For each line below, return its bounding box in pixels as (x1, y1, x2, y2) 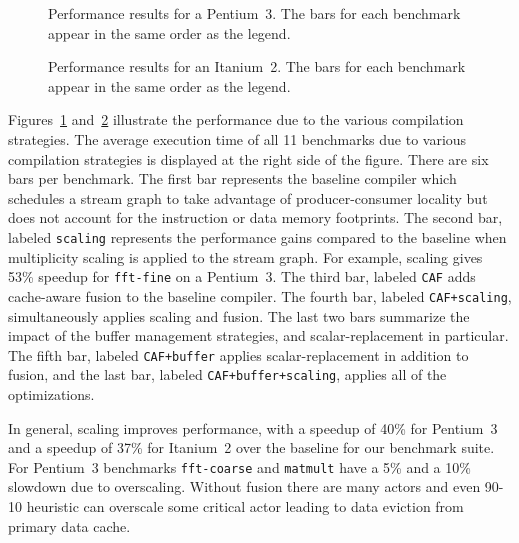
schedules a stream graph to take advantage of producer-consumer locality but (8, 187, 488, 208)
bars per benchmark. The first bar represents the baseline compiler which (8, 168, 457, 189)
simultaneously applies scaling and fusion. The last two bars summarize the (8, 305, 470, 326)
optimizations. (8, 384, 95, 404)
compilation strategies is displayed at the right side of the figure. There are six (8, 148, 489, 169)
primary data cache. (8, 515, 131, 536)
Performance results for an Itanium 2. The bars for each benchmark (48, 56, 466, 77)
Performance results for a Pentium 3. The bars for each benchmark (48, 3, 461, 23)
